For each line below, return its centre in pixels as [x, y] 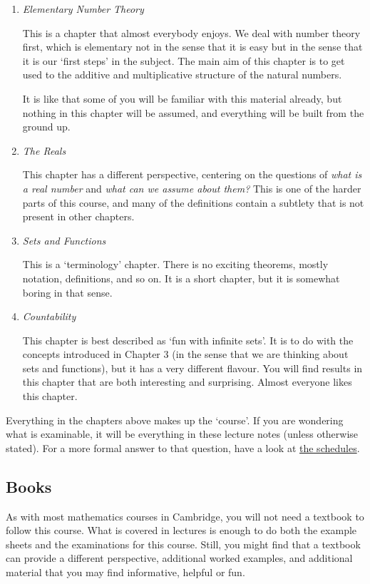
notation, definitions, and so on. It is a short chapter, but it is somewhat [181, 278]
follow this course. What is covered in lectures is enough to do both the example [181, 530]
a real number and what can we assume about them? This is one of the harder [192, 188]
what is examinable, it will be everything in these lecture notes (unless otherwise [182, 434]
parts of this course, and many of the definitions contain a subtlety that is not [193, 202]
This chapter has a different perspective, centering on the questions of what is [192, 174]
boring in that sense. [67, 292]
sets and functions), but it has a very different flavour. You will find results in [192, 368]
